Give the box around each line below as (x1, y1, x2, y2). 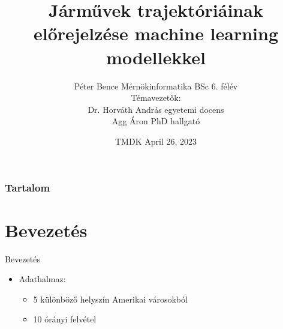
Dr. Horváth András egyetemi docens (88, 103, 224, 115)
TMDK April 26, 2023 (115, 134, 197, 147)
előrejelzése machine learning (33, 21, 279, 46)
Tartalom (5, 180, 50, 195)
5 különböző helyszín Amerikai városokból (33, 292, 188, 305)
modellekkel (106, 44, 206, 69)
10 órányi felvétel (33, 313, 97, 325)
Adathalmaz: (19, 273, 66, 285)
